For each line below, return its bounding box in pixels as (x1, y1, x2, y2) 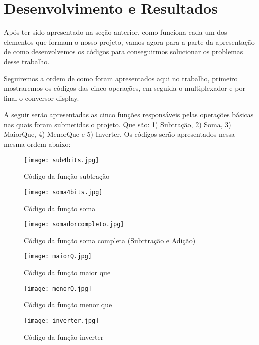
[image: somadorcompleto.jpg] (24, 221, 124, 228)
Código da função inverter (24, 331, 104, 342)
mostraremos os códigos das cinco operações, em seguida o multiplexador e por (4, 83, 245, 93)
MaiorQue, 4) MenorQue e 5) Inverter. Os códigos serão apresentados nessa (4, 129, 235, 139)
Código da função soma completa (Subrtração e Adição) (24, 235, 196, 245)
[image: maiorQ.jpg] (24, 253, 92, 260)
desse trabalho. (4, 56, 50, 66)
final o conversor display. (4, 92, 79, 103)
